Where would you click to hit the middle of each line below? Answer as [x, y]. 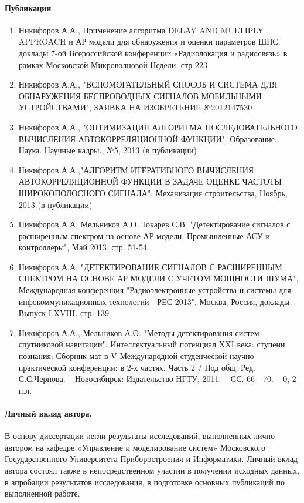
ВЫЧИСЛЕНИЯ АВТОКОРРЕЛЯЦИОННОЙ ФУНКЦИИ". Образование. [148, 138]
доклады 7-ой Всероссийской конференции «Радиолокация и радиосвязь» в [153, 53]
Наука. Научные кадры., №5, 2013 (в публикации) [108, 150]
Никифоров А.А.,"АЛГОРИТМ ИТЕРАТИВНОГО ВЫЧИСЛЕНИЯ [136, 170]
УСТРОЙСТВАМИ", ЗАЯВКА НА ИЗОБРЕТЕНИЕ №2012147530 [135, 107]
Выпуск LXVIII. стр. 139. [65, 313]
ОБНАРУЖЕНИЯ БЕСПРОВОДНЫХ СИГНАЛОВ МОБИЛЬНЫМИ [140, 95]
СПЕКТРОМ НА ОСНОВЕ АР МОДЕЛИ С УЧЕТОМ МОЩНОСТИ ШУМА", [158, 278]
